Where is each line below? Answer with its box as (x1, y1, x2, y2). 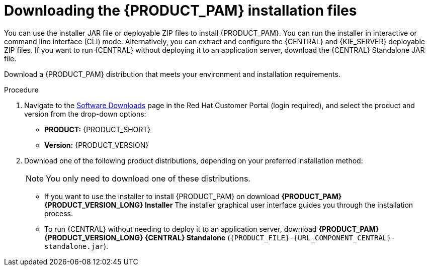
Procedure (4, 85, 39, 94)
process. (44, 209, 73, 218)
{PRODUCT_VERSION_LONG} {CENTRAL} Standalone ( (44, 233, 230, 242)
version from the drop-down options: (24, 109, 146, 118)
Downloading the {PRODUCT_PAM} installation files (4, 2, 357, 19)
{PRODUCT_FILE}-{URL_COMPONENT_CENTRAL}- (230, 233, 396, 242)
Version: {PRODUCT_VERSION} (44, 140, 149, 149)
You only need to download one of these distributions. (46, 173, 250, 184)
